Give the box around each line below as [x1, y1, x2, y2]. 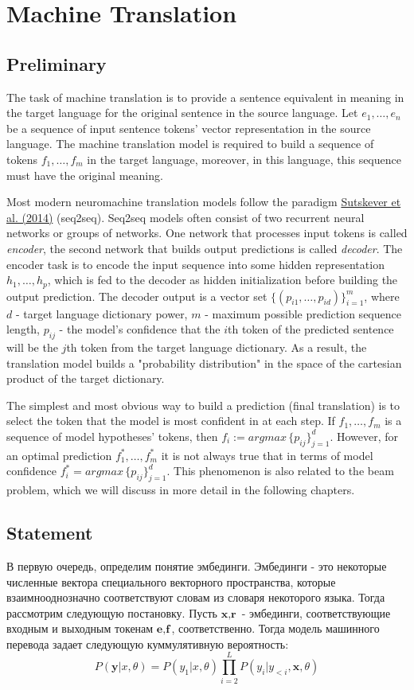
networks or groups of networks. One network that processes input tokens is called [6, 224, 408, 241]
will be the [6, 338, 58, 355]
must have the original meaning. [6, 166, 163, 183]
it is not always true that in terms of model [161, 446, 373, 463]
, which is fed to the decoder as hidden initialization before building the [47, 271, 398, 288]
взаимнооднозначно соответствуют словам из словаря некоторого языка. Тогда [6, 589, 385, 606]
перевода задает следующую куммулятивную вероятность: [6, 635, 289, 652]
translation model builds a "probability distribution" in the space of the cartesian [6, 354, 402, 371]
